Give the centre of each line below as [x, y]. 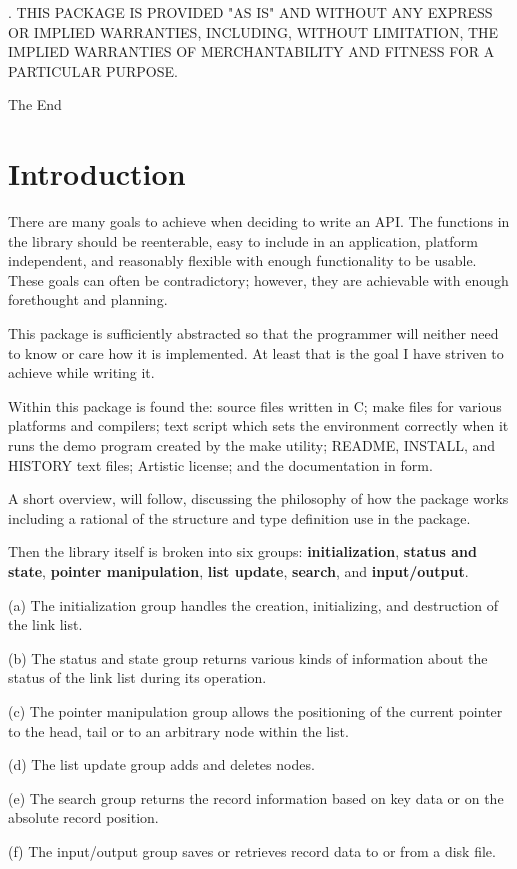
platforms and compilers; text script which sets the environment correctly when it [258, 425]
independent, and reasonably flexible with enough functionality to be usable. [242, 260]
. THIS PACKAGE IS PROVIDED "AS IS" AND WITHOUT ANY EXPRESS [250, 12]
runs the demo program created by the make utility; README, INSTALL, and [252, 445]
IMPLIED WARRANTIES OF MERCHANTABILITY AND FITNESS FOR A [251, 51]
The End [35, 104]
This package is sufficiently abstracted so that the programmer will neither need [253, 333]
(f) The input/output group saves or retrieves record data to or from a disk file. [252, 850]
